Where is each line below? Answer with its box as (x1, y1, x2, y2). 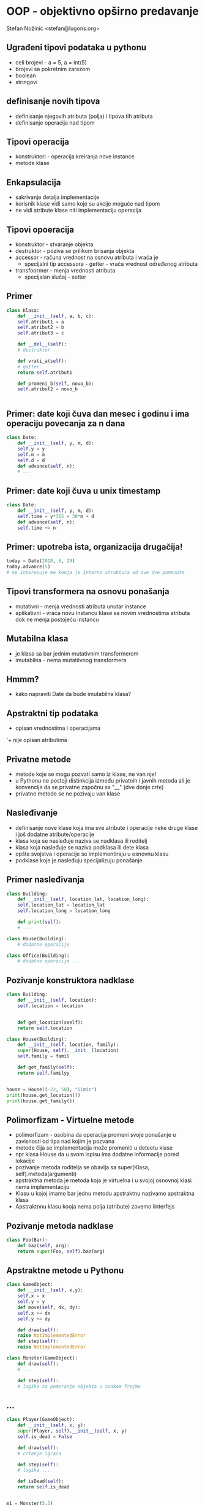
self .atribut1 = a (17, 319, 64, 325)
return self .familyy (17, 1070, 70, 1076)
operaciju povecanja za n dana (6, 418, 125, 428)
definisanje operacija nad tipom (15, 118, 95, 126)
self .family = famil (17, 1053, 70, 1059)
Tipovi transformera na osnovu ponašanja (6, 586, 170, 597)
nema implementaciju (15, 1183, 70, 1191)
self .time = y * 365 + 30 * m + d (17, 513, 95, 519)
